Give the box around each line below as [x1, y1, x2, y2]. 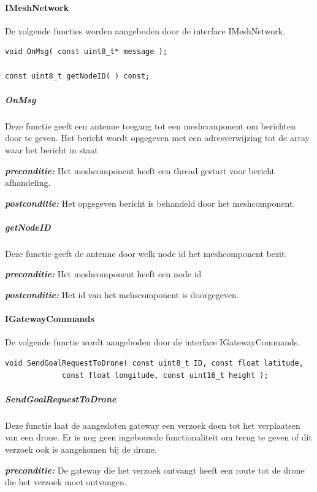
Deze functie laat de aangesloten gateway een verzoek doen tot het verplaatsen [5, 418, 300, 431]
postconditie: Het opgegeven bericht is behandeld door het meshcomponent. [5, 196, 296, 209]
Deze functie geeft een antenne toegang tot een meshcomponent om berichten [5, 119, 296, 132]
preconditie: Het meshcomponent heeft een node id [5, 267, 202, 280]
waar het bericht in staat [5, 143, 98, 156]
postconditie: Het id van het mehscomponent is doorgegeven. [5, 288, 239, 301]
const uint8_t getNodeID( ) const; [5, 71, 150, 80]
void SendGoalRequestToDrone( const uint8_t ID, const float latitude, [5, 359, 304, 368]
